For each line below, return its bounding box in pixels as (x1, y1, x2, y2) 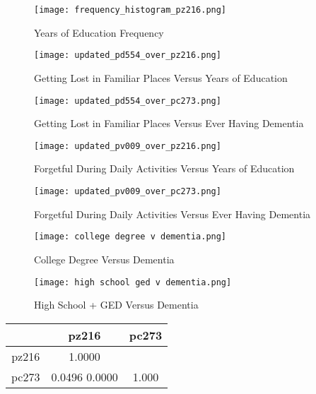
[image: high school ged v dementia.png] (34, 277, 232, 287)
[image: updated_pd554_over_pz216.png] (34, 50, 221, 61)
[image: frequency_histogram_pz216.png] (34, 5, 227, 15)
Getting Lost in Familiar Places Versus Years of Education (34, 70, 288, 85)
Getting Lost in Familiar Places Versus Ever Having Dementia (34, 116, 304, 131)
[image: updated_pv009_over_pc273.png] (34, 186, 221, 196)
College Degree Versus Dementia (34, 251, 175, 266)
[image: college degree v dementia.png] (34, 232, 227, 242)
